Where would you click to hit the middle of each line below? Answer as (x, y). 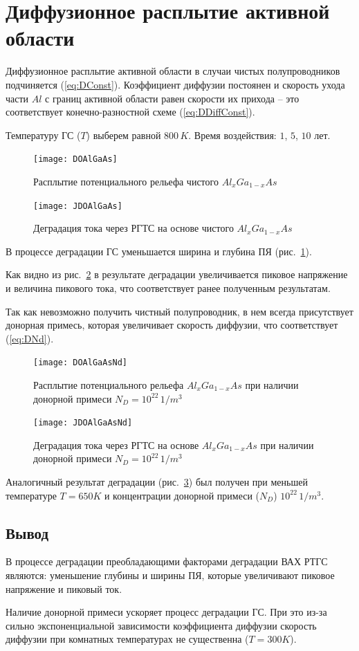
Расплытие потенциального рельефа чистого (126, 181)
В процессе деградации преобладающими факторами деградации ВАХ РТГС (167, 561)
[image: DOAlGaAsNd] (81, 363)
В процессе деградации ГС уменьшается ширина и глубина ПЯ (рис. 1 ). (159, 251)
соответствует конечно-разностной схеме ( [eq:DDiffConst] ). (130, 112)
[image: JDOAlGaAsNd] (83, 423)
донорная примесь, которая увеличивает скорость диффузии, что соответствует (172, 325)
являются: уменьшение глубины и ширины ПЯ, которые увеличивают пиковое (170, 575)
